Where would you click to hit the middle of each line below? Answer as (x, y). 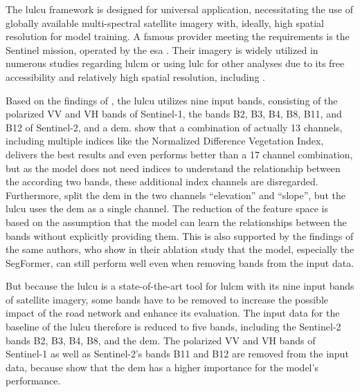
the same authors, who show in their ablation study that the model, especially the (180, 249)
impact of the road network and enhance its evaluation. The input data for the (173, 313)
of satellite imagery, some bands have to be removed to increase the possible (167, 299)
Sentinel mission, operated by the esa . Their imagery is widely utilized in (162, 49)
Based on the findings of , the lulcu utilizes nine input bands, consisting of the (172, 100)
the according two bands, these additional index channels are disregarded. (162, 181)
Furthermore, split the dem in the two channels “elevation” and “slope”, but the (175, 195)
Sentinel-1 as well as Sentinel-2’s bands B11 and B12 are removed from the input (177, 354)
